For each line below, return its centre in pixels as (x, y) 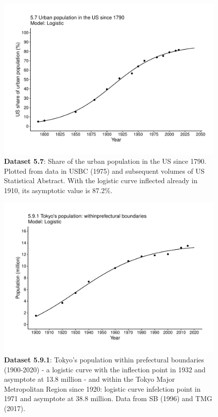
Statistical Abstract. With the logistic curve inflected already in (101, 180)
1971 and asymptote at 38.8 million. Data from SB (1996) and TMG (108, 398)
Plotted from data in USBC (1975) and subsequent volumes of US (104, 171)
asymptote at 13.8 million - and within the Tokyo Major (89, 379)
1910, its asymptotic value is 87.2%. (58, 190)
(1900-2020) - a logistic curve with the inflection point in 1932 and (105, 369)
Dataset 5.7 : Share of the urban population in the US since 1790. (105, 161)
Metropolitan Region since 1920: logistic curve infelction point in (102, 388)
